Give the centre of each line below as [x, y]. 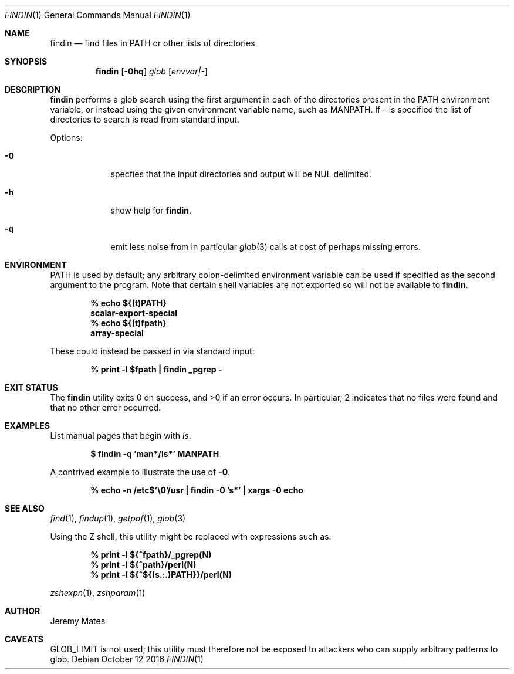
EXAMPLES [27, 426]
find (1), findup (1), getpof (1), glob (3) [118, 518]
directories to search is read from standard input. [145, 119]
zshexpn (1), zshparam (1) [98, 593]
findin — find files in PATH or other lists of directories [153, 43]
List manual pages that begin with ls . [121, 436]
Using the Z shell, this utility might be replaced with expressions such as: [191, 536]
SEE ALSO [25, 508]
